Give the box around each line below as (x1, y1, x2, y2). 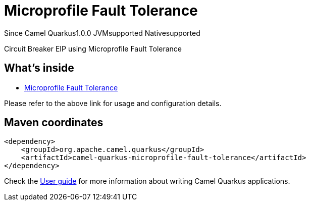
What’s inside (4, 62, 74, 75)
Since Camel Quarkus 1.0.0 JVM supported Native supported (4, 28, 200, 37)
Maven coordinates (4, 116, 104, 129)
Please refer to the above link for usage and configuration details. (4, 98, 222, 108)
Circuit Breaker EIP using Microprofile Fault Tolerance (4, 44, 182, 53)
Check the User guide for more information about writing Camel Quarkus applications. (4, 177, 290, 186)
